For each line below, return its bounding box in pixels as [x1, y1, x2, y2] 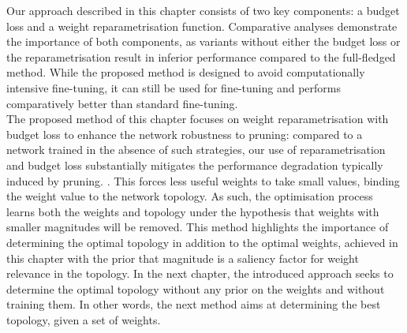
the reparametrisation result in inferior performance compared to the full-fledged [6, 48, 396, 65]
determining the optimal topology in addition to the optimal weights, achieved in [6, 234, 398, 250]
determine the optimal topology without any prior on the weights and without [6, 280, 385, 297]
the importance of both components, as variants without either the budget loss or [6, 33, 401, 50]
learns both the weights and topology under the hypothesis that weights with [6, 203, 379, 219]
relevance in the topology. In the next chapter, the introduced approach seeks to [6, 265, 394, 282]
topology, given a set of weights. [6, 311, 161, 327]
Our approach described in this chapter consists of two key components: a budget [6, 2, 400, 18]
